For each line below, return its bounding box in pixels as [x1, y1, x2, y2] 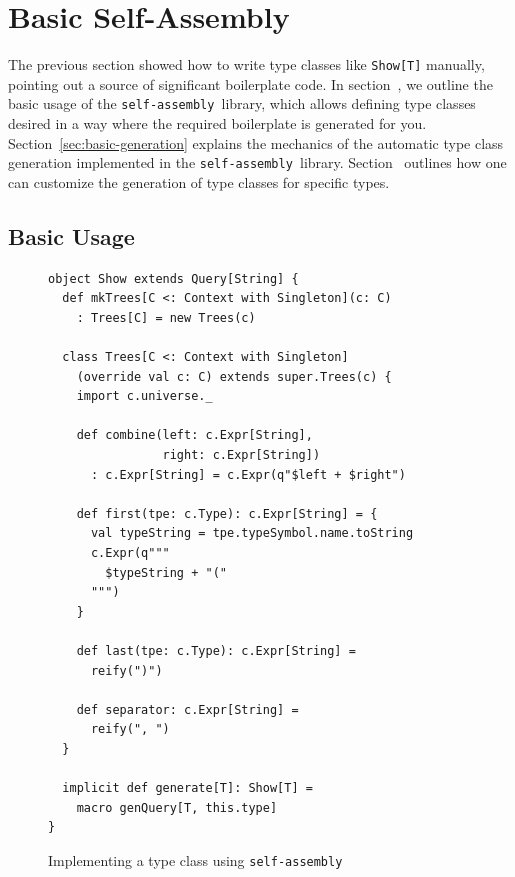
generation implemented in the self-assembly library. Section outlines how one [8, 152, 507, 173]
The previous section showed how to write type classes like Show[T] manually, [8, 54, 485, 75]
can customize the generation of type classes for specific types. [8, 171, 390, 192]
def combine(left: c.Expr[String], [76, 428, 313, 443]
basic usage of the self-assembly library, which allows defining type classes [8, 93, 476, 114]
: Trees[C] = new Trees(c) [76, 310, 256, 325]
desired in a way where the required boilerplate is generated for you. [8, 113, 427, 134]
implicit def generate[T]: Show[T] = [62, 781, 313, 796]
